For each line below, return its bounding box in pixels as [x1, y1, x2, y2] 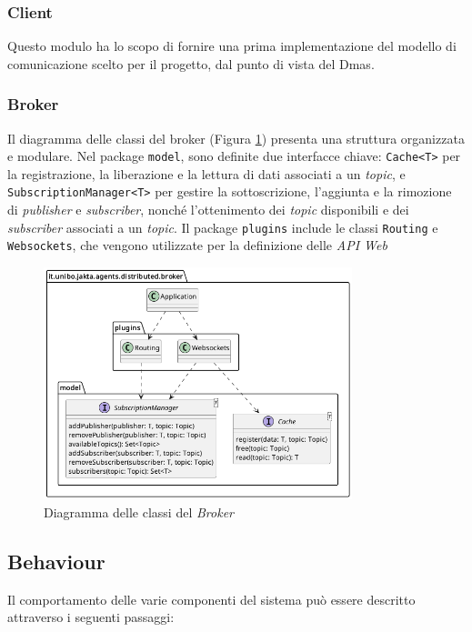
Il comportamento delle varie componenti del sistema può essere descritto [7, 589, 416, 608]
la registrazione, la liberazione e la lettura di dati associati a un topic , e [7, 164, 406, 183]
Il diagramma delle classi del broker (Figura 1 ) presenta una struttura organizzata [7, 128, 465, 147]
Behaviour [7, 547, 105, 575]
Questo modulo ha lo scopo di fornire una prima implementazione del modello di [7, 36, 457, 55]
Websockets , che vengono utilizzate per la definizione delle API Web [7, 236, 387, 255]
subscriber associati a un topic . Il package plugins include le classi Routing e [7, 217, 438, 236]
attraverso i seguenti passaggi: [7, 607, 175, 627]
